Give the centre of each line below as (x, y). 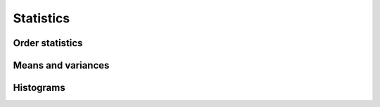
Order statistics (48, 43)
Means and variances (61, 65)
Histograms (39, 88)
